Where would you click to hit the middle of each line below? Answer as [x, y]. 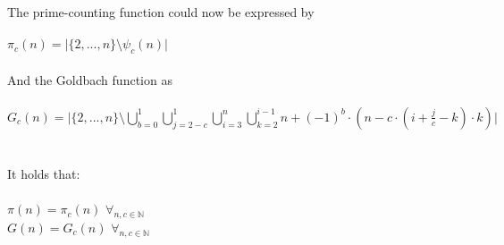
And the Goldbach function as [90, 79]
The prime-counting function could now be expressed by [161, 12]
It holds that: [44, 173]
